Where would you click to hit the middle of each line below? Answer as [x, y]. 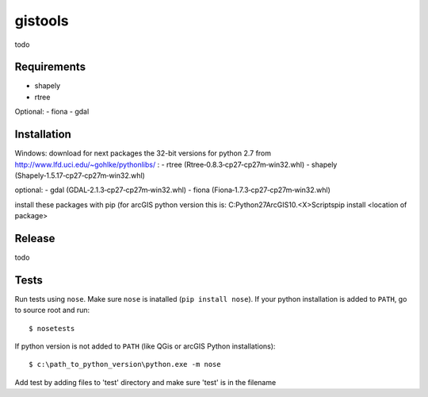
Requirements [50, 67]
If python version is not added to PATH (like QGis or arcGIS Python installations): [145, 346]
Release [35, 238]
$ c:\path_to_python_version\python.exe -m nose [125, 364]
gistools [42, 21]
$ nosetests [52, 328]
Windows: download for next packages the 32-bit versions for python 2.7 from [143, 153]
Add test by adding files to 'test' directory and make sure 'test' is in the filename [145, 382]
